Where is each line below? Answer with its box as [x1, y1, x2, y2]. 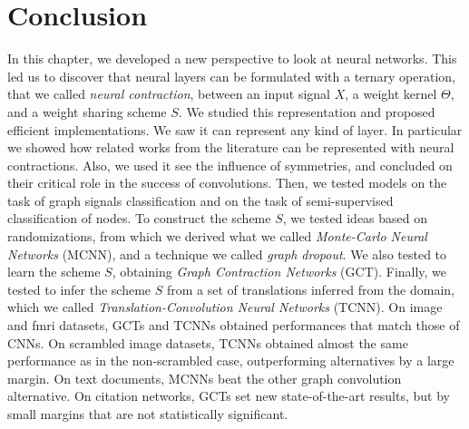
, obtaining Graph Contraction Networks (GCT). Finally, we [112, 262, 447, 281]
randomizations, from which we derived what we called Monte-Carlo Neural [7, 227, 427, 246]
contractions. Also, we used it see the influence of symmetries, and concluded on [7, 155, 453, 174]
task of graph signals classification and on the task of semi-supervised [7, 190, 394, 210]
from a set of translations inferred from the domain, [166, 279, 454, 298]
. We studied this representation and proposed [178, 102, 435, 121]
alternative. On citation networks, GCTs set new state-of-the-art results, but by [7, 386, 450, 405]
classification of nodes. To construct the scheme [7, 209, 271, 228]
